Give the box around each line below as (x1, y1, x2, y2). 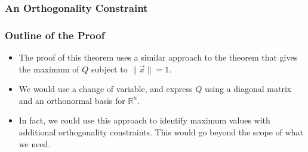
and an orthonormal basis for (19, 94, 125, 106)
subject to (91, 62, 128, 75)
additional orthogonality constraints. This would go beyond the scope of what (19, 126, 303, 138)
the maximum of (19, 62, 79, 75)
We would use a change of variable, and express (19, 83, 193, 95)
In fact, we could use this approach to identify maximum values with (19, 114, 270, 126)
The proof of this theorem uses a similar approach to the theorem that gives (19, 51, 298, 64)
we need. (19, 137, 51, 150)
